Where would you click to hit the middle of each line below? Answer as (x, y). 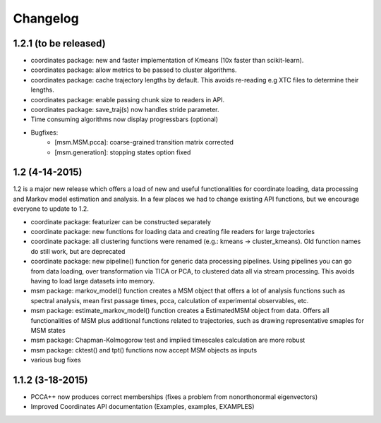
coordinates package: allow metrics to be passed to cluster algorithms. (134, 70)
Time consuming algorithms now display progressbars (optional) (125, 119)
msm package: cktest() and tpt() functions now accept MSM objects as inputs (144, 350)
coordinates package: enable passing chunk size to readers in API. (128, 99)
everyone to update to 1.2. (51, 209)
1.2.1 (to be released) (59, 43)
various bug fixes (56, 360)
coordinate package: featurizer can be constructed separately (121, 221)
